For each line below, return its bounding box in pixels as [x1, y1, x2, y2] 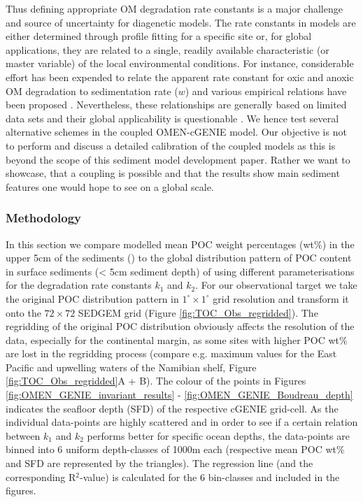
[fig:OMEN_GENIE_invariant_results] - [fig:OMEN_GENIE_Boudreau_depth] [6, 387, 353, 402]
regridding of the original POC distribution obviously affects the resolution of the [6, 319, 355, 334]
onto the [6, 305, 41, 320]
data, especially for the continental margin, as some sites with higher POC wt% [6, 332, 348, 347]
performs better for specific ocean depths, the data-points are [87, 428, 350, 443]
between [6, 428, 41, 443]
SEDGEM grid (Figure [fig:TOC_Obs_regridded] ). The [78, 305, 318, 320]
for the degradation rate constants [6, 278, 152, 292]
